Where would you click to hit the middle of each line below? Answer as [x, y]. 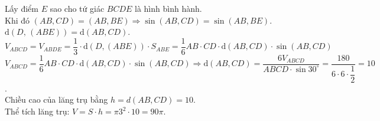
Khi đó [17, 20]
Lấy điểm [22, 8]
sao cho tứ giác [77, 8]
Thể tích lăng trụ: [37, 111]
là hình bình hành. [168, 8]
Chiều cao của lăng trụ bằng [56, 99]
